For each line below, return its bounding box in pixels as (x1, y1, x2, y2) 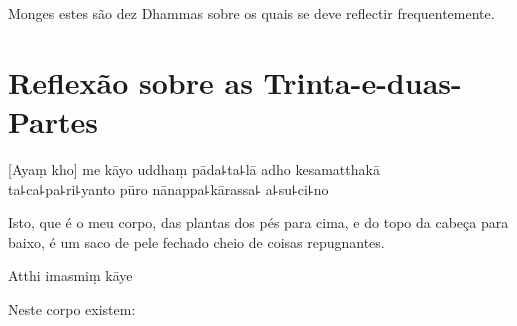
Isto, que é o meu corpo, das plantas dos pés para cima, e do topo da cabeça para (8, 212, 509, 233)
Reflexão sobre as (8, 61, 253, 102)
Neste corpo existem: (8, 298, 136, 319)
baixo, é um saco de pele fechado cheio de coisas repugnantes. (8, 231, 385, 252)
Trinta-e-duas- (263, 61, 462, 102)
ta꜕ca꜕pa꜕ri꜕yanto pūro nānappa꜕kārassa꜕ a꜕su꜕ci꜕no (8, 178, 329, 199)
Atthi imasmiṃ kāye (8, 265, 133, 286)
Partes (8, 100, 99, 141)
